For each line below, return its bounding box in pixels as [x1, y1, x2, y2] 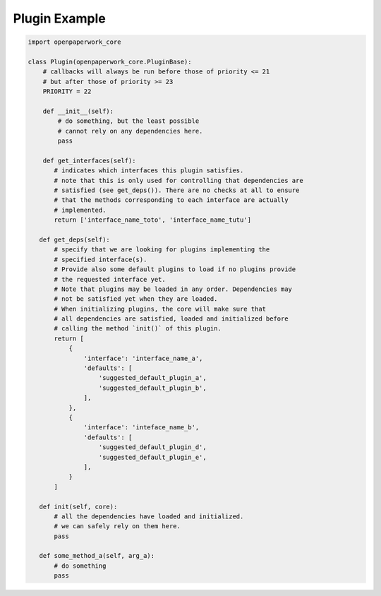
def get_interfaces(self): [42, 156, 137, 165]
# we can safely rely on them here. [54, 523, 181, 530]
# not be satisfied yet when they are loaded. [54, 295, 218, 303]
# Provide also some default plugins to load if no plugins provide [54, 266, 296, 273]
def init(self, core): [39, 502, 118, 511]
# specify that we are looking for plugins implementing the [54, 246, 270, 254]
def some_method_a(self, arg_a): [39, 552, 155, 560]
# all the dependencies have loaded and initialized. [54, 512, 244, 520]
